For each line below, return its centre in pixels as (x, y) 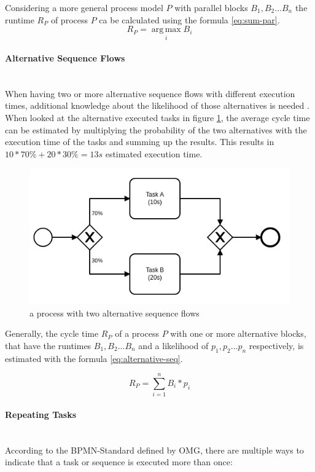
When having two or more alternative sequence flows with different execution (150, 93)
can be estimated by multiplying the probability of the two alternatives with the (156, 129)
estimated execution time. (154, 153)
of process (69, 19)
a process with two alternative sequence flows (115, 313)
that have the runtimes (48, 345)
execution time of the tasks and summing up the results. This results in (140, 142)
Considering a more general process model (84, 7)
